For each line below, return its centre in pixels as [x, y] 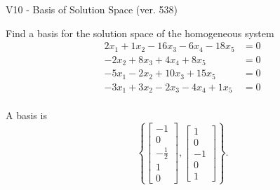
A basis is [26, 115]
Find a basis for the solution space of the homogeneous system [140, 33]
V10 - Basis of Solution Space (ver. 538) [92, 9]
